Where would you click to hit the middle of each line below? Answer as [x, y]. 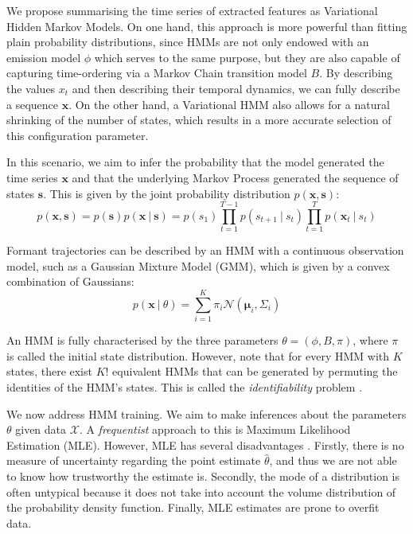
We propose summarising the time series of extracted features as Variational [192, 10]
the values [31, 88]
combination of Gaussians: [70, 281]
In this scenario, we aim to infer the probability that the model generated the [195, 162]
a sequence [33, 104]
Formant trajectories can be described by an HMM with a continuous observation [205, 250]
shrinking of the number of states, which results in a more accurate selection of [199, 120]
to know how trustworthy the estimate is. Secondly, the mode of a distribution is [203, 476]
